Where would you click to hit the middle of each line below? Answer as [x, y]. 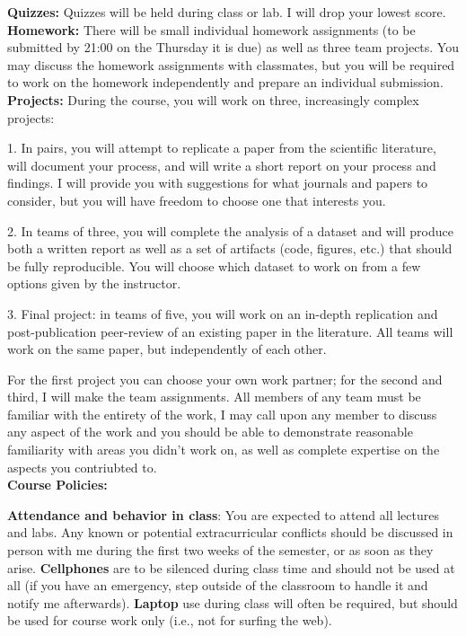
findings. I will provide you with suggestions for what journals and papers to [218, 183]
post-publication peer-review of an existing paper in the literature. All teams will [230, 331]
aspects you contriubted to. [82, 467]
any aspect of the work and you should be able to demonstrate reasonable [210, 432]
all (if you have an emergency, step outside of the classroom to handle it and [218, 585]
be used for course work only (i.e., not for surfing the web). [170, 620]
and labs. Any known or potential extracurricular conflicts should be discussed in [230, 532]
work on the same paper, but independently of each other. [167, 349]
